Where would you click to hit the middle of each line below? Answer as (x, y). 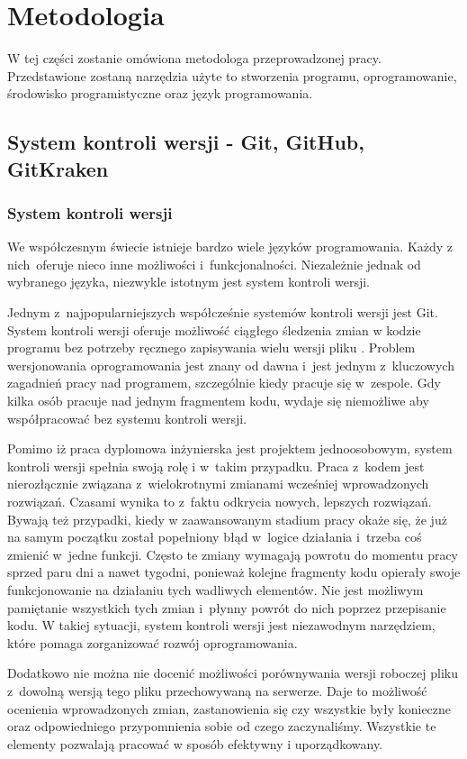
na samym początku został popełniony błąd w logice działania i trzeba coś (215, 537)
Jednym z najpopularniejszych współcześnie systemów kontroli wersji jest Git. (223, 312)
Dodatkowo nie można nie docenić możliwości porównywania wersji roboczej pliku (233, 673)
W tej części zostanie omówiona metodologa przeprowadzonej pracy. (194, 58)
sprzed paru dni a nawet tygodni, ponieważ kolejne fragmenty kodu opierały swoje (234, 572)
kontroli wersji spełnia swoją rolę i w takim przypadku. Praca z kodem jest (216, 466)
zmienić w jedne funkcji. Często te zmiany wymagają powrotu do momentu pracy (233, 554)
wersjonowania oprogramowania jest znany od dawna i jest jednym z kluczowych (231, 365)
